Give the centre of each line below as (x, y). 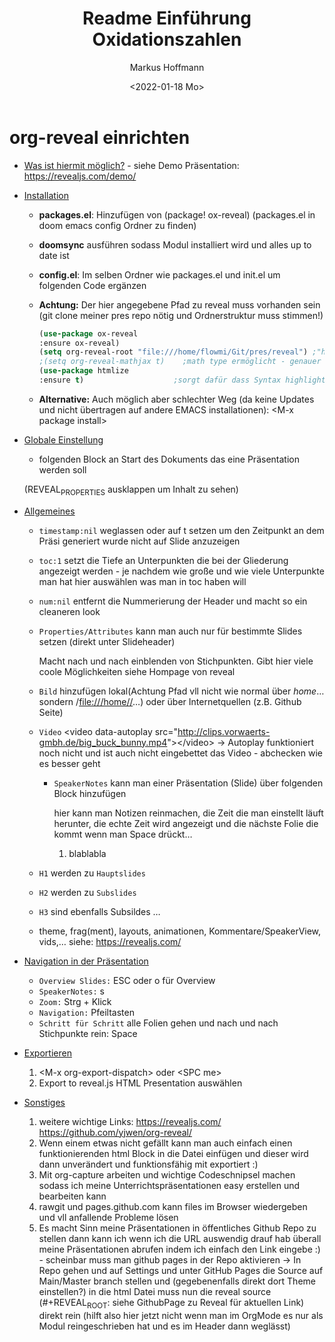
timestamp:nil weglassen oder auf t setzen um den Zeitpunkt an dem (181, 530)
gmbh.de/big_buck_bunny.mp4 (103, 742)
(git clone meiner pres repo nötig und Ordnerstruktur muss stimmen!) (181, 315)
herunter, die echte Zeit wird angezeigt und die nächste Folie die (186, 823)
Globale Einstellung (63, 439)
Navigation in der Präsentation (86, 961)
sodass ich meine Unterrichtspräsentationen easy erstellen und (169, 1185)
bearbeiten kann (72, 1196)
